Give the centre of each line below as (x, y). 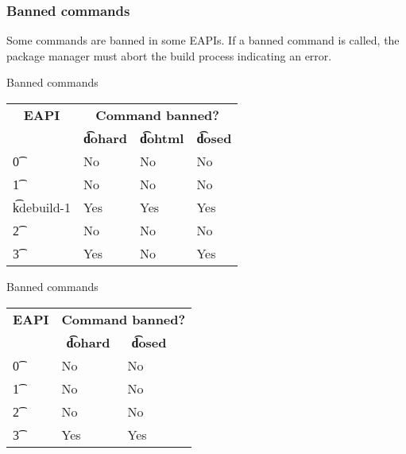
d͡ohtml (162, 138)
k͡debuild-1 (42, 207)
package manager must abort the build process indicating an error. (169, 55)
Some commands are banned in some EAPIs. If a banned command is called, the (203, 40)
